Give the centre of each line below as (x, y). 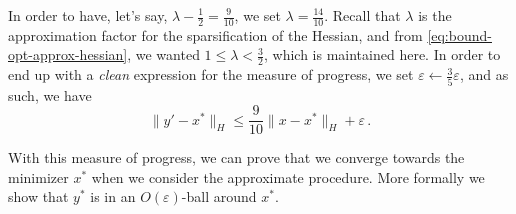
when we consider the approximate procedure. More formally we (288, 176)
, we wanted (163, 54)
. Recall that (362, 15)
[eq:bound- (459, 34)
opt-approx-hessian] (68, 54)
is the (435, 15)
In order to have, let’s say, (88, 15)
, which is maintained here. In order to (382, 54)
